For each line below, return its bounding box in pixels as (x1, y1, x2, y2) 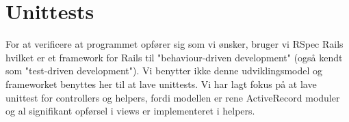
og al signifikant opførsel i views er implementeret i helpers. (5, 104, 255, 118)
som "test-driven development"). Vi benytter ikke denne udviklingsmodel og (5, 63, 323, 78)
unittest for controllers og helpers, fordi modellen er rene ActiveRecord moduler (5, 90, 340, 104)
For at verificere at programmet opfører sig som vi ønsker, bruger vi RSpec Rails (5, 37, 344, 51)
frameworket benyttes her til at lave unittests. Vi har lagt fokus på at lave (5, 76, 317, 91)
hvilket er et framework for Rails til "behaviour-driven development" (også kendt (5, 50, 343, 64)
